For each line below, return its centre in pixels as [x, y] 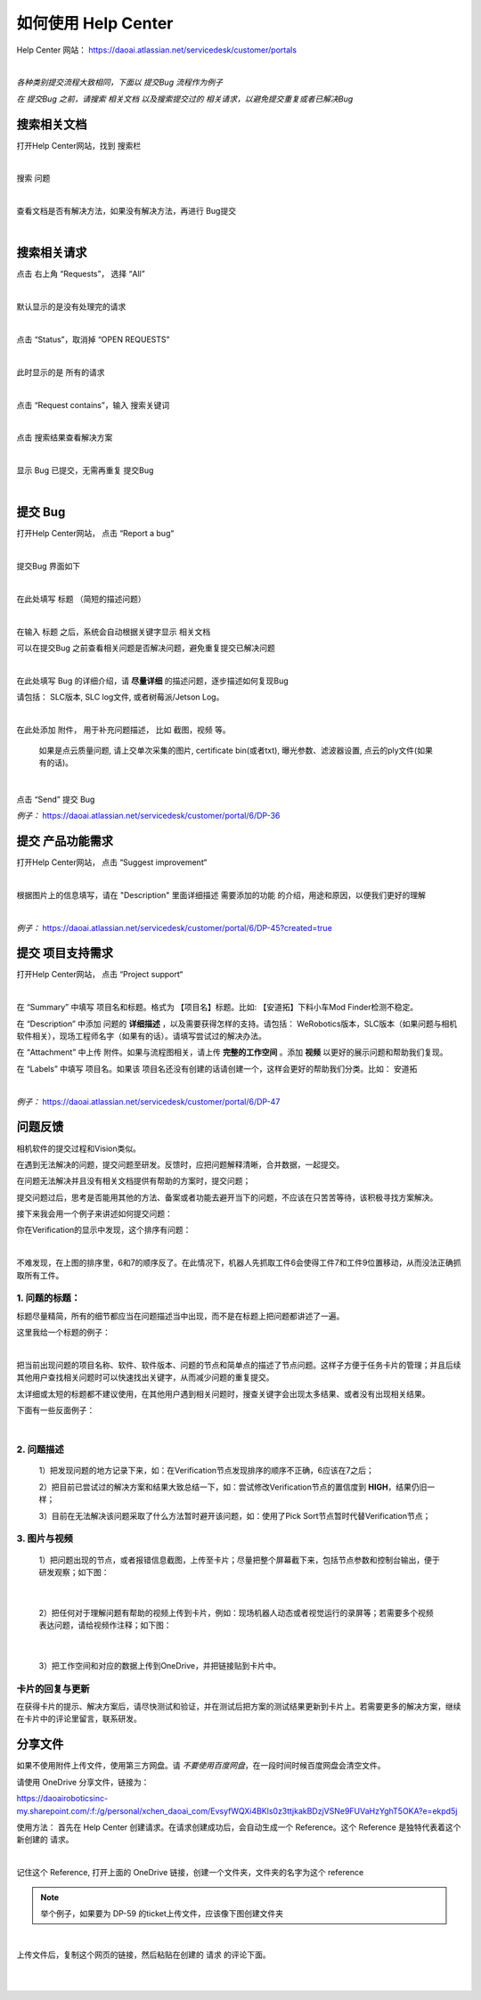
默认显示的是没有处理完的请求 [71, 306]
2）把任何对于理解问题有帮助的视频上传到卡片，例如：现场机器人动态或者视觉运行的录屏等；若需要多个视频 [236, 1612]
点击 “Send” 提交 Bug [56, 799]
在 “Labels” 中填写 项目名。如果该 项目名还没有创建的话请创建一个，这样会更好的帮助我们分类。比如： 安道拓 [217, 1068]
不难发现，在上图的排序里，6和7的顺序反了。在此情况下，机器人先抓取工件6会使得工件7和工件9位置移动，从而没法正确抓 [239, 1263]
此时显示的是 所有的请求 [61, 372]
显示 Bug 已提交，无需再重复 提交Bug [85, 470]
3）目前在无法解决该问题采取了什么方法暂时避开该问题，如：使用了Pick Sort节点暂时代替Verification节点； [235, 1515]
